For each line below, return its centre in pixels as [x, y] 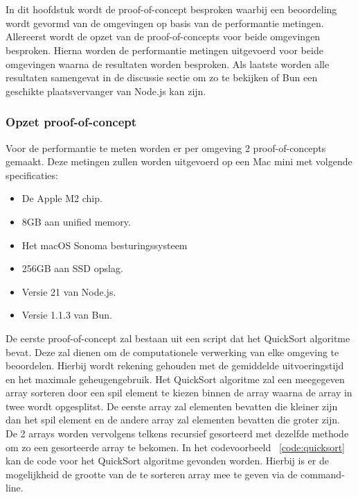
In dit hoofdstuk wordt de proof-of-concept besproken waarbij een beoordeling [171, 9]
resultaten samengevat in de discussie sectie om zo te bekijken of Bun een [162, 77]
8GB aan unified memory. [76, 221]
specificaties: [32, 175]
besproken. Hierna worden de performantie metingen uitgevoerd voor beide [164, 50]
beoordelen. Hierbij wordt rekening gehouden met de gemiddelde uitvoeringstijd [175, 365]
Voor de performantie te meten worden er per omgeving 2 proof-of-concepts [166, 148]
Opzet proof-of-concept [71, 122]
